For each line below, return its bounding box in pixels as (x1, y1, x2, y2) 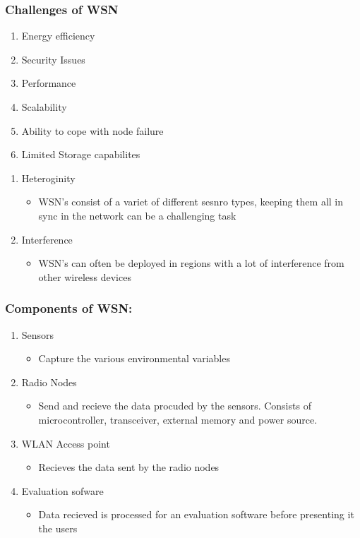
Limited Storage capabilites (21, 147, 140, 162)
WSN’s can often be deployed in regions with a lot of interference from (38, 256, 344, 270)
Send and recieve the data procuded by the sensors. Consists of (38, 398, 311, 413)
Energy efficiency (21, 28, 95, 43)
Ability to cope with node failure (21, 123, 164, 138)
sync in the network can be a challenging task (38, 208, 236, 222)
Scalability (21, 100, 67, 114)
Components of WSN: (5, 299, 133, 317)
